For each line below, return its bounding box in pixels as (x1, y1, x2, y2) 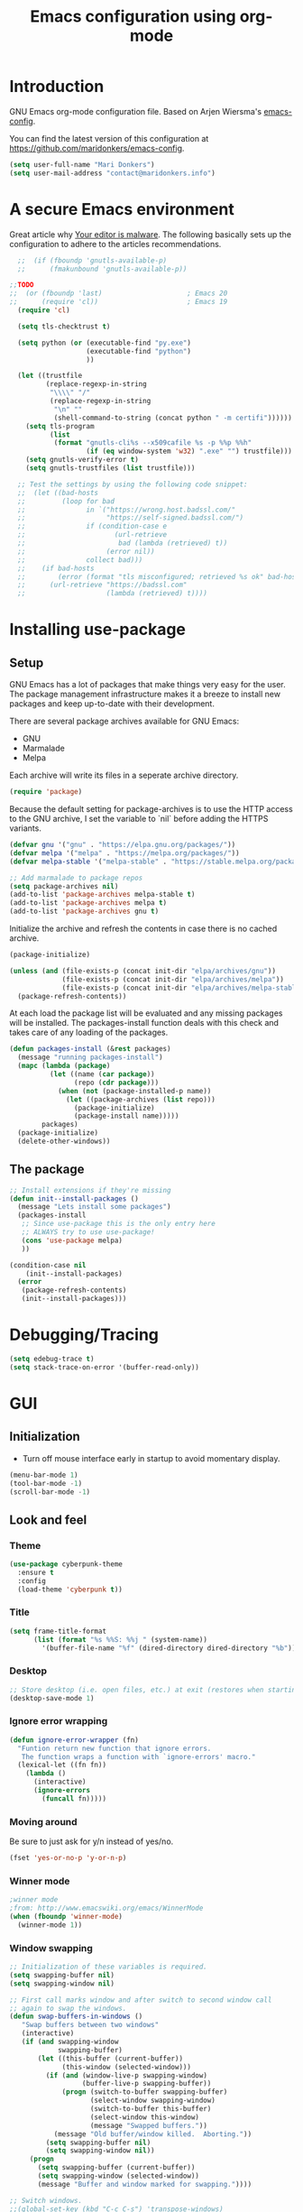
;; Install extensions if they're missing (9, 1185, 171, 1194)
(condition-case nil (9, 1260, 87, 1269)
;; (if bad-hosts (17, 564, 95, 573)
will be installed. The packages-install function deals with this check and (9, 1018, 280, 1028)
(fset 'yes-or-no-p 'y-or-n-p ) (9, 1854, 127, 1863)
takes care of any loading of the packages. (9, 1027, 169, 1038)
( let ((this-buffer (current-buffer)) (37, 2054, 183, 2063)
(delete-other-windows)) (17, 1137, 111, 1146)
